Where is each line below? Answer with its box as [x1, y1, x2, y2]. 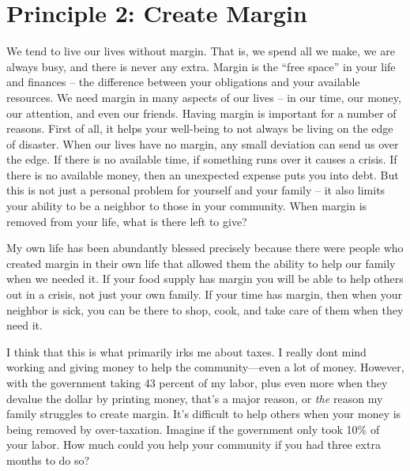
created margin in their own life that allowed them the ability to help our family [6, 254, 396, 271]
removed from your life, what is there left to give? [6, 213, 247, 229]
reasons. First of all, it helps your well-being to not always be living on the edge [6, 120, 393, 137]
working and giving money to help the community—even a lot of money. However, [6, 359, 404, 375]
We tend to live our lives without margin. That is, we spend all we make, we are [6, 43, 395, 59]
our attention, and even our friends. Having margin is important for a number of [6, 104, 397, 121]
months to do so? [6, 451, 90, 468]
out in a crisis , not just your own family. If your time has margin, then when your [6, 286, 403, 303]
